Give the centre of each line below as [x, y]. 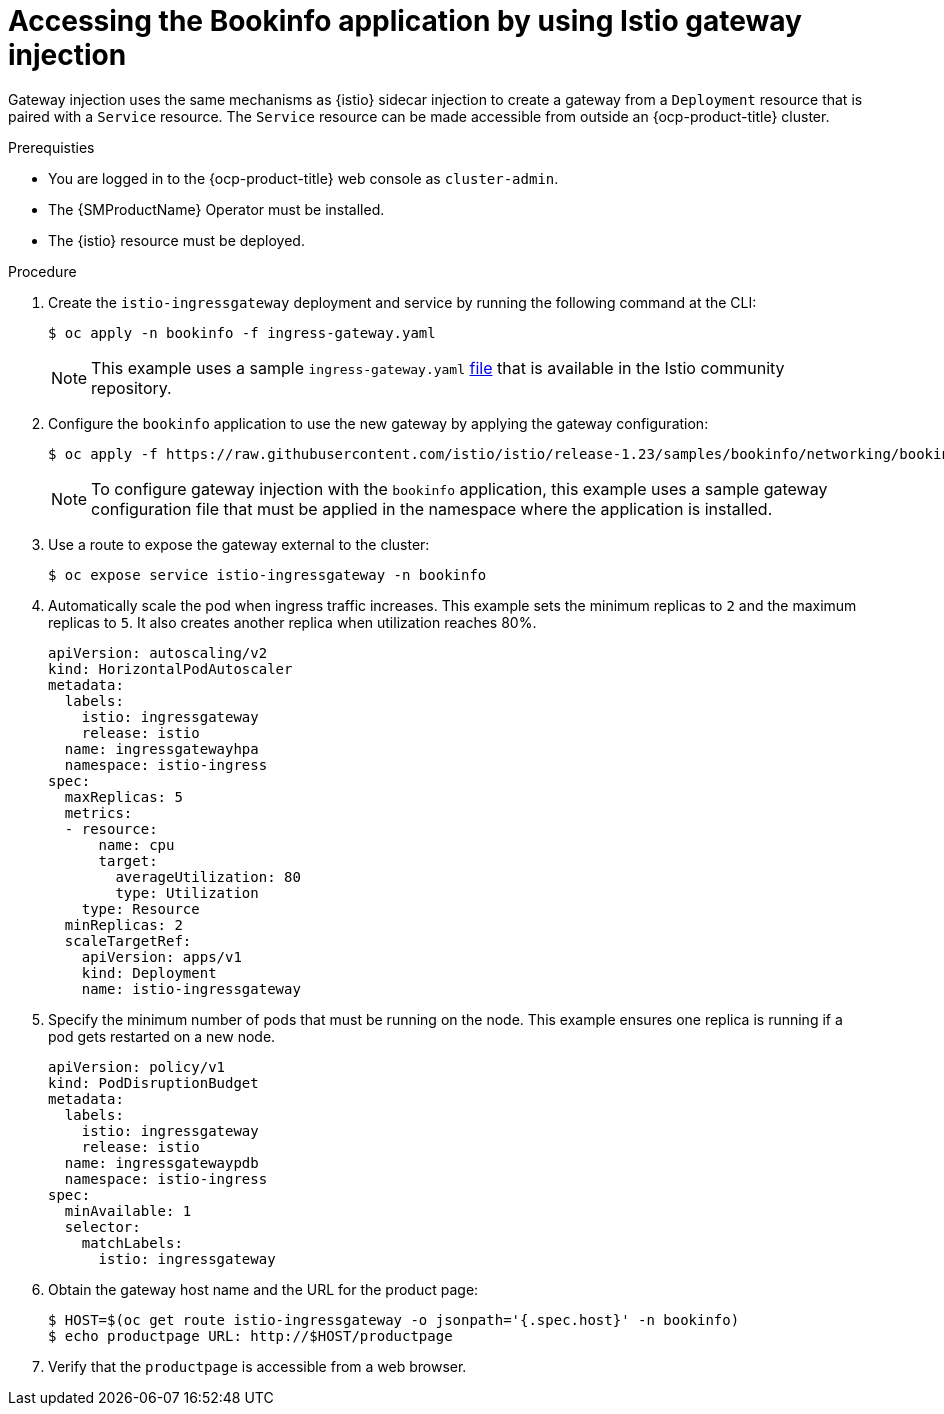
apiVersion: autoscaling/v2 [158, 652]
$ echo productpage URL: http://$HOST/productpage [250, 1335]
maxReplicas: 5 [123, 796]
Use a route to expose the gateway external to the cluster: [239, 544]
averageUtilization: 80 [208, 876]
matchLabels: [132, 1242]
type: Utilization [187, 892]
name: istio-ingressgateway [191, 988]
